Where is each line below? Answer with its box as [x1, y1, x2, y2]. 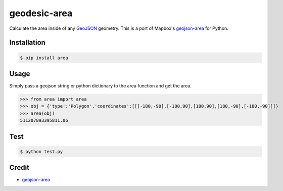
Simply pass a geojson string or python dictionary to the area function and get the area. [9, 83, 192, 89]
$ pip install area [20, 55, 68, 61]
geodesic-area [9, 8, 73, 19]
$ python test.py [20, 149, 63, 154]
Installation [9, 38, 45, 47]
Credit [9, 163, 30, 172]
